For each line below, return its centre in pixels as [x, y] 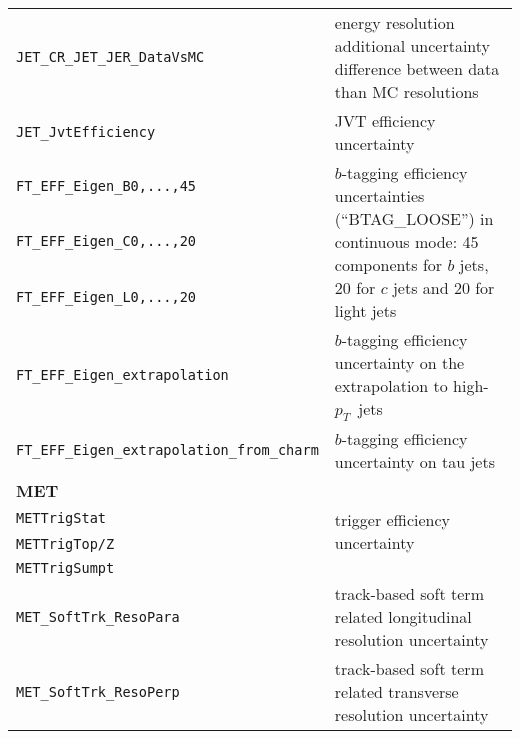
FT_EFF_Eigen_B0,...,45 [106, 185]
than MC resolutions [406, 91]
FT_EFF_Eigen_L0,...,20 [106, 297]
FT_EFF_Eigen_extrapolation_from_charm [167, 450]
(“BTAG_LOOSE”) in [414, 218]
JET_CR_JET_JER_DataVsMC [110, 57]
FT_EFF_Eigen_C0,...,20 [106, 241]
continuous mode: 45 [406, 241]
